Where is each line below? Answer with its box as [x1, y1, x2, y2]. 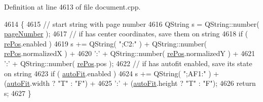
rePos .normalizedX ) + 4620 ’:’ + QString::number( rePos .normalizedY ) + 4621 [4, 48, 255, 59]
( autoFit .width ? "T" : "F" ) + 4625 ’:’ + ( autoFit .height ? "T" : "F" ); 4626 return [4, 78, 256, 88]
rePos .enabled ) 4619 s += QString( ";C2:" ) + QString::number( [4, 38, 207, 48]
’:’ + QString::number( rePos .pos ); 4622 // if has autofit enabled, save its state [4, 58, 252, 68]
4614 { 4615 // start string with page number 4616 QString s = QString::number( [4, 18, 259, 29]
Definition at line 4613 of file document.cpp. [4, 2, 141, 12]
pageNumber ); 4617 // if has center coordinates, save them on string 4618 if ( [4, 28, 248, 39]
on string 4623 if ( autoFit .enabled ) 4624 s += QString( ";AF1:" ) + [4, 68, 219, 78]
